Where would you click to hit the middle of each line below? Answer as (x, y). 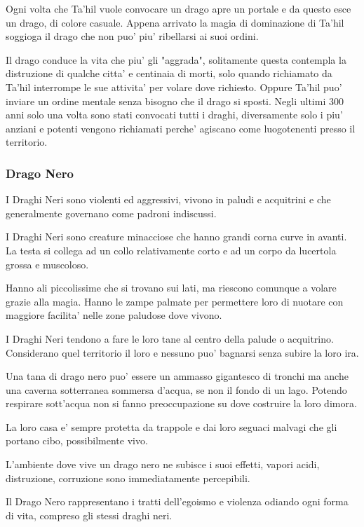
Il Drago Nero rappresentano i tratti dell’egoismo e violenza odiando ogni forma (177, 501)
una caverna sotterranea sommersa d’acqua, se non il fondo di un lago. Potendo (176, 389)
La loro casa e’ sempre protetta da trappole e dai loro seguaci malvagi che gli (171, 426)
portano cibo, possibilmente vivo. (77, 440)
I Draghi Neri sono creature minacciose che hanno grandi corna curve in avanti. (176, 237)
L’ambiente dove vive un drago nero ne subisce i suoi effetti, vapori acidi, (163, 464)
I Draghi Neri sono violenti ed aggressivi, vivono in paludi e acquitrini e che (168, 199)
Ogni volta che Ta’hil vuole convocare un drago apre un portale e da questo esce (178, 8)
